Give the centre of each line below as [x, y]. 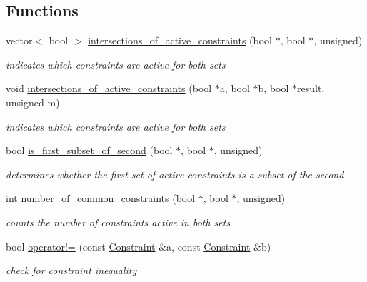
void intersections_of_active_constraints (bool [109, 88]
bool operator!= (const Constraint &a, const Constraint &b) [139, 246]
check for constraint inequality [71, 270]
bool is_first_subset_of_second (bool [89, 150]
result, [311, 88]
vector [19, 40]
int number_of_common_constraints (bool [101, 198]
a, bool [235, 88]
